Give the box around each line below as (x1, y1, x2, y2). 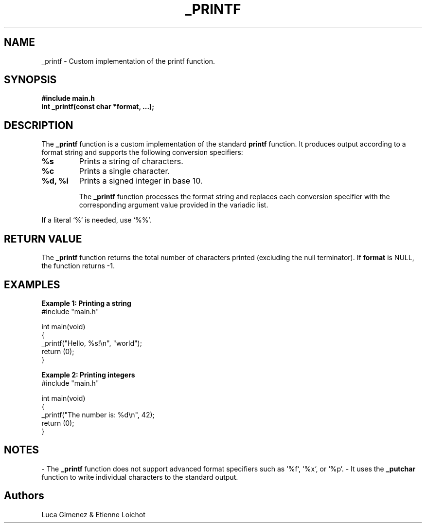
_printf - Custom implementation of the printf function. (41, 56, 215, 65)
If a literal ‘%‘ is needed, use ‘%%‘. (41, 216, 152, 225)
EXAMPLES (4, 278, 60, 291)
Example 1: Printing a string (41, 299, 131, 307)
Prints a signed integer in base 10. (79, 176, 203, 186)
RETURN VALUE (4, 232, 82, 245)
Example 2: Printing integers (41, 370, 135, 379)
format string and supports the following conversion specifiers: (41, 148, 243, 157)
